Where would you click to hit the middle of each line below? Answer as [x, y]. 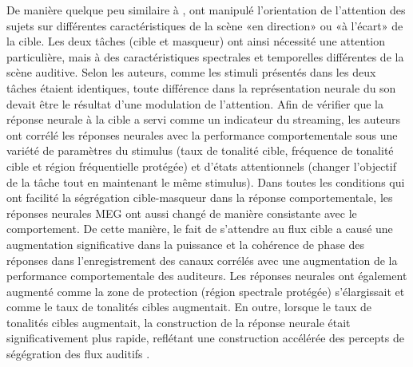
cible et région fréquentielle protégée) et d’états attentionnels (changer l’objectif [201, 166]
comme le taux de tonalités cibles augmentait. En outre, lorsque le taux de [189, 307]
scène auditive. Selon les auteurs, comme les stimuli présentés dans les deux [191, 72]
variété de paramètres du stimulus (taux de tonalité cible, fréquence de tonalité [200, 150]
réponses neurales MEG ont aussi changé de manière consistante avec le [182, 213]
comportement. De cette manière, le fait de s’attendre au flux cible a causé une [200, 229]
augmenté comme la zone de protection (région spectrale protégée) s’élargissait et [206, 291]
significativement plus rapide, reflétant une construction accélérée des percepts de [205, 338]
